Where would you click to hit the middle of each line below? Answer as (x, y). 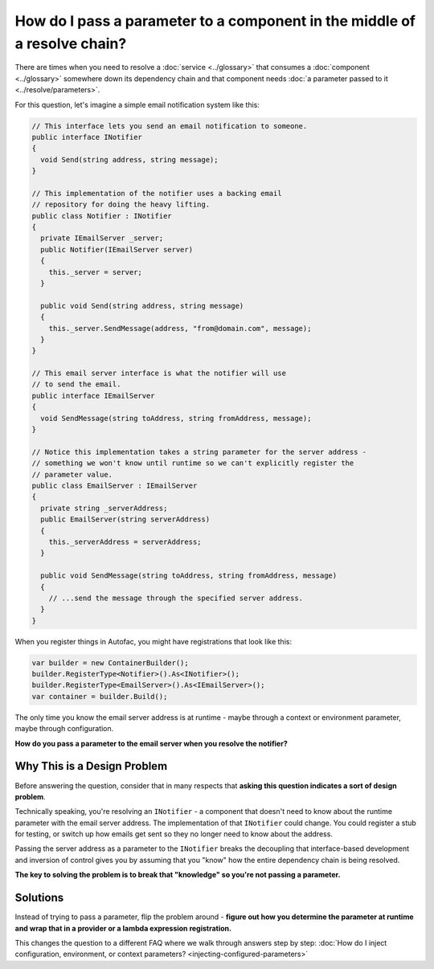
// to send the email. (76, 384)
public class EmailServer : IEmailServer (115, 486)
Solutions (39, 898)
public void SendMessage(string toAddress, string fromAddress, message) (189, 576)
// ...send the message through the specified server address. (176, 598)
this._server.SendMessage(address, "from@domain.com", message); (180, 328)
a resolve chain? (71, 43)
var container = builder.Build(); (100, 696)
